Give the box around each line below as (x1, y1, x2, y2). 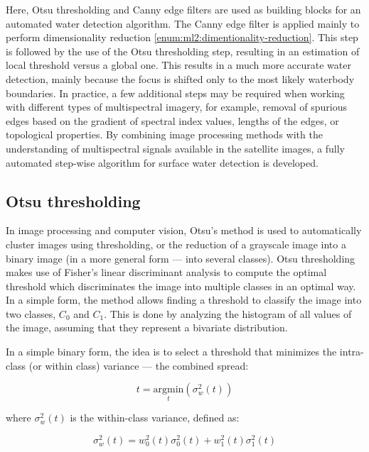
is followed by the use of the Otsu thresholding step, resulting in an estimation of (6, 43, 360, 58)
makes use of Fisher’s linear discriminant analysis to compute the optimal (6, 265, 327, 280)
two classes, (6, 306, 56, 321)
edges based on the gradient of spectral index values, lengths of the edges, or (6, 113, 339, 128)
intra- (339, 344, 364, 359)
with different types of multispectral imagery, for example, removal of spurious (6, 99, 348, 114)
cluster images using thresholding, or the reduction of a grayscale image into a (6, 236, 346, 251)
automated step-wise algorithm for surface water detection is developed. (6, 155, 319, 170)
